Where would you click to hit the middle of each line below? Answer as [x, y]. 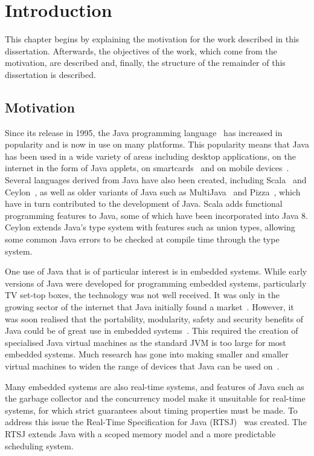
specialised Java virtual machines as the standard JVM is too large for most [146, 342]
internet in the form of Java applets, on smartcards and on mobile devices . [147, 168]
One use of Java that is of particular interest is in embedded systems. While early [156, 271]
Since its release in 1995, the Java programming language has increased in [144, 132]
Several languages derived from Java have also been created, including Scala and [156, 180]
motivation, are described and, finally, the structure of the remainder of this [145, 63]
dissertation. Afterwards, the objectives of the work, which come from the [141, 50]
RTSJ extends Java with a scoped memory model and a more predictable [140, 433]
